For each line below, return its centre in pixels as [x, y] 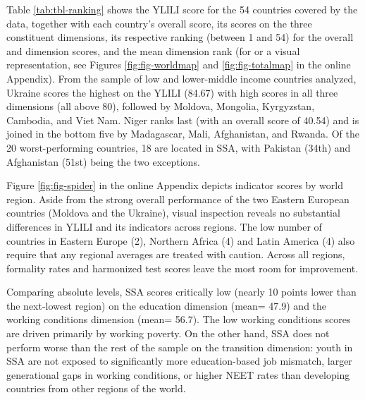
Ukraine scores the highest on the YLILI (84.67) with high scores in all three [172, 92]
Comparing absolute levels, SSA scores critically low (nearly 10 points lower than [181, 292]
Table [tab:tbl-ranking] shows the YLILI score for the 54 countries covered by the [182, 9]
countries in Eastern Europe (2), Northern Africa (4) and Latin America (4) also [181, 240]
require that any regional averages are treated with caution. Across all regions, [176, 254]
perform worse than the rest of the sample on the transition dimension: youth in [180, 347]
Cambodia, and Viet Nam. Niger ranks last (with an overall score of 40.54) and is [183, 120]
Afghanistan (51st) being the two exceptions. [103, 161]
